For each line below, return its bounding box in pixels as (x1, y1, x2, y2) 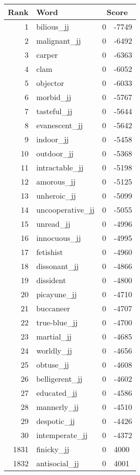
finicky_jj (36, 443, 70, 455)
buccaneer (36, 303, 70, 314)
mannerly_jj (36, 401, 79, 412)
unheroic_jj (36, 190, 76, 201)
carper (36, 49, 58, 60)
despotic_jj (36, 415, 75, 426)
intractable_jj (36, 162, 84, 173)
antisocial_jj (36, 458, 79, 469)
